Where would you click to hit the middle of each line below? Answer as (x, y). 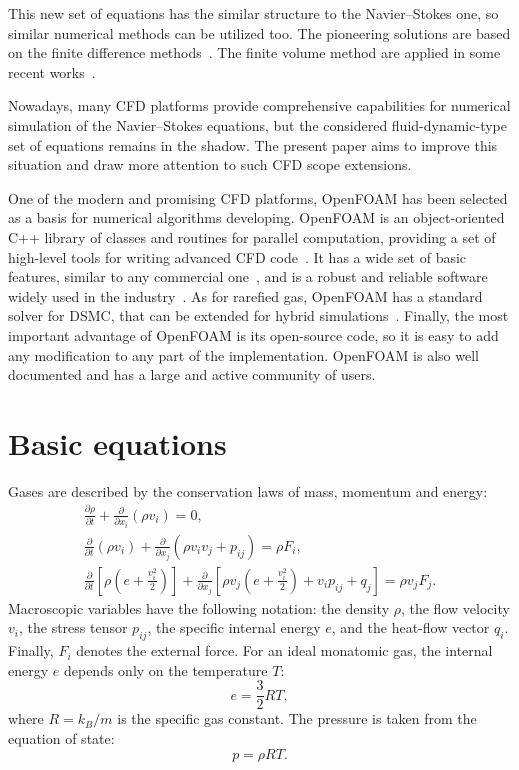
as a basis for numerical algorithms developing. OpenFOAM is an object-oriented (256, 217)
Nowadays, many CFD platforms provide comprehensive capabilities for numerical (259, 105)
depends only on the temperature (165, 669)
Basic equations (117, 442)
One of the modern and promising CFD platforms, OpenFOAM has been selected (258, 197)
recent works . (52, 71)
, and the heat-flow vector (410, 627)
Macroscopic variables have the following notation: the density (199, 607)
